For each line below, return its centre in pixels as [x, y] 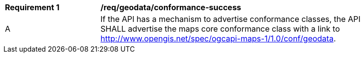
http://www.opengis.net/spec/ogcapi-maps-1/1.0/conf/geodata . [218, 38]
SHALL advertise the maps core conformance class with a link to [220, 29]
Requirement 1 [32, 7]
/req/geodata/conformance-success [171, 7]
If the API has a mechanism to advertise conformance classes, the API [231, 19]
